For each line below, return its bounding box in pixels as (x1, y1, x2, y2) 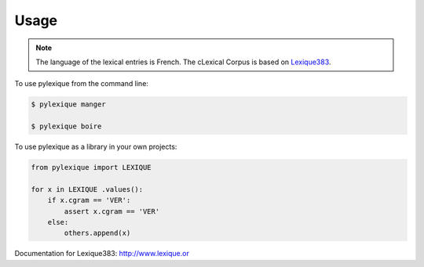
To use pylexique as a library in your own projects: (14, 142, 177, 152)
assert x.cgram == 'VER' (64, 207, 160, 215)
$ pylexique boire (31, 122, 102, 131)
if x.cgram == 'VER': (47, 196, 131, 205)
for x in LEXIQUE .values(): (31, 185, 144, 193)
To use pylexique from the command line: (14, 79, 149, 88)
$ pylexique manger (31, 100, 106, 109)
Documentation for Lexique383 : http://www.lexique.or (14, 249, 190, 258)
